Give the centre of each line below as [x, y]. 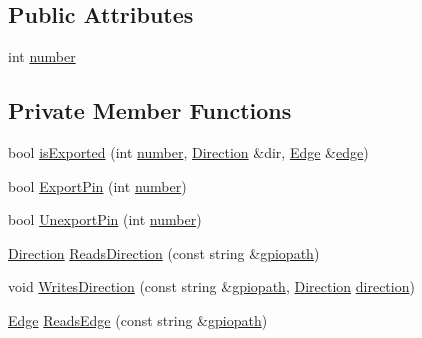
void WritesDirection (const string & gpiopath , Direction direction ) [211, 286]
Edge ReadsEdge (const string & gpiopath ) [138, 319]
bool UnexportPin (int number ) [105, 219]
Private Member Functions [150, 110]
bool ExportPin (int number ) [97, 185]
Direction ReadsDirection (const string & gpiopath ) [164, 252]
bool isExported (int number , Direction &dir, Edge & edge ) [188, 152]
